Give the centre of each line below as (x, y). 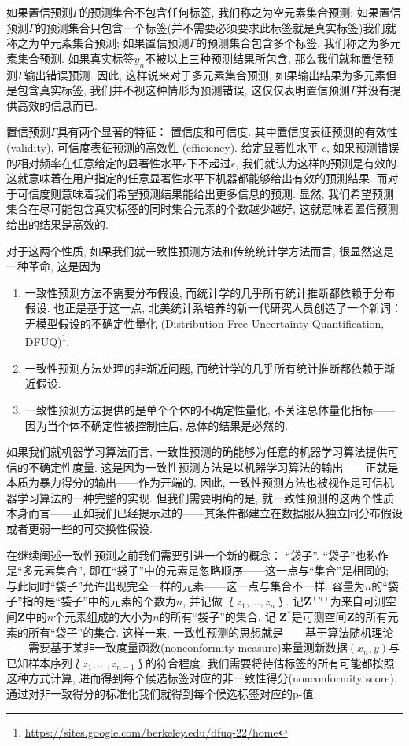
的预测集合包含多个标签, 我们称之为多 (293, 43)
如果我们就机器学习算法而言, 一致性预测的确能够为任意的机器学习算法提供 (197, 452)
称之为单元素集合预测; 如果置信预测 (98, 43)
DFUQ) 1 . (47, 340)
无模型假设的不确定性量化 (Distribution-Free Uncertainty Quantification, (204, 323)
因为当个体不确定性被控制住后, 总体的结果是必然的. (157, 425)
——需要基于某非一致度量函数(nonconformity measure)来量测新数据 (177, 647)
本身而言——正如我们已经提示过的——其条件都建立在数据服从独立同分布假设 (204, 513)
